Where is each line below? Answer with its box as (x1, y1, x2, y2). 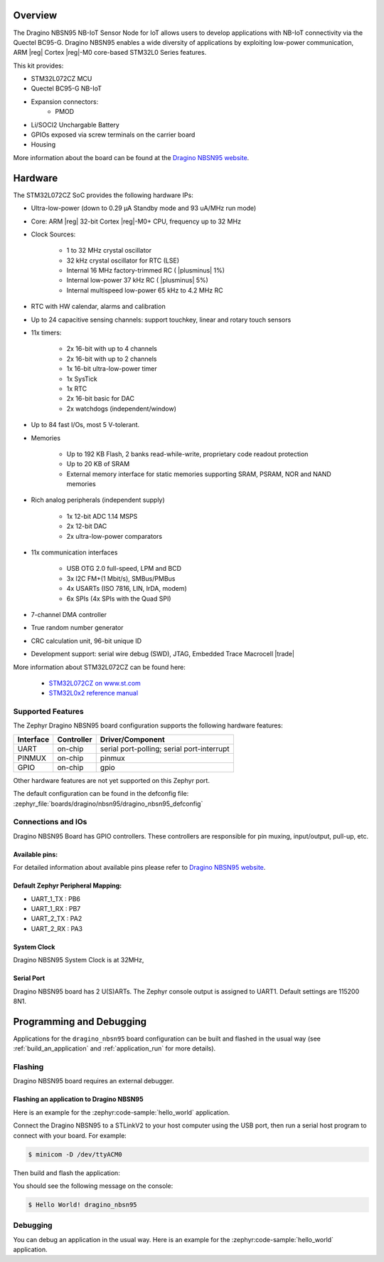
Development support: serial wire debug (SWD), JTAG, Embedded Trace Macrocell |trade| (31, 650, 295, 658)
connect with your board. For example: (13, 1131, 127, 1140)
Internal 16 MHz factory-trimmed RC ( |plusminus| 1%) (66, 266, 225, 275)
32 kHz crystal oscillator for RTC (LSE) (66, 256, 180, 265)
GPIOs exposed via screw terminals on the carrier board (31, 130, 196, 139)
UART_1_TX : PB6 (31, 894, 81, 903)
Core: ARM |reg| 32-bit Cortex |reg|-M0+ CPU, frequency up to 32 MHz (31, 217, 242, 226)
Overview (13, 9, 58, 21)
